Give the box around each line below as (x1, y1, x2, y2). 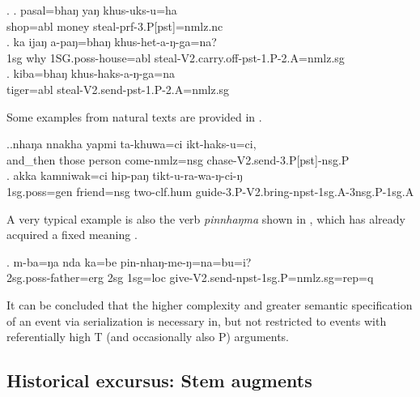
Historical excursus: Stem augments (6, 368, 312, 393)
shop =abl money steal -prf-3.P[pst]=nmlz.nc (6, 17, 223, 34)
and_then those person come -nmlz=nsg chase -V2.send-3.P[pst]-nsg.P (6, 151, 350, 168)
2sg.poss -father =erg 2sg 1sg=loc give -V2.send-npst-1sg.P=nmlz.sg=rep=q (6, 269, 374, 286)
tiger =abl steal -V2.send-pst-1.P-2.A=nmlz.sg (6, 80, 230, 97)
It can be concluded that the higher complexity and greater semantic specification (6, 296, 413, 313)
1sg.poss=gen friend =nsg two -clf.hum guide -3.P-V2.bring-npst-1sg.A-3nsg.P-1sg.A (6, 182, 414, 199)
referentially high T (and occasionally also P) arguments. (6, 328, 290, 345)
